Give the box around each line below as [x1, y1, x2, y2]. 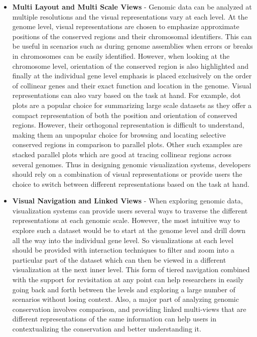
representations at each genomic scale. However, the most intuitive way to [12, 215, 240, 226]
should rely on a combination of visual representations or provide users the [12, 169, 242, 179]
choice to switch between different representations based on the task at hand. [12, 178, 249, 189]
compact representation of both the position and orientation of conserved [12, 109, 237, 120]
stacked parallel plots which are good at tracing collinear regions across [12, 149, 231, 159]
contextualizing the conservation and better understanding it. [12, 323, 201, 333]
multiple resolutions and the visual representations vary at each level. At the [12, 11, 248, 22]
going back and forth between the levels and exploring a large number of [12, 284, 235, 294]
